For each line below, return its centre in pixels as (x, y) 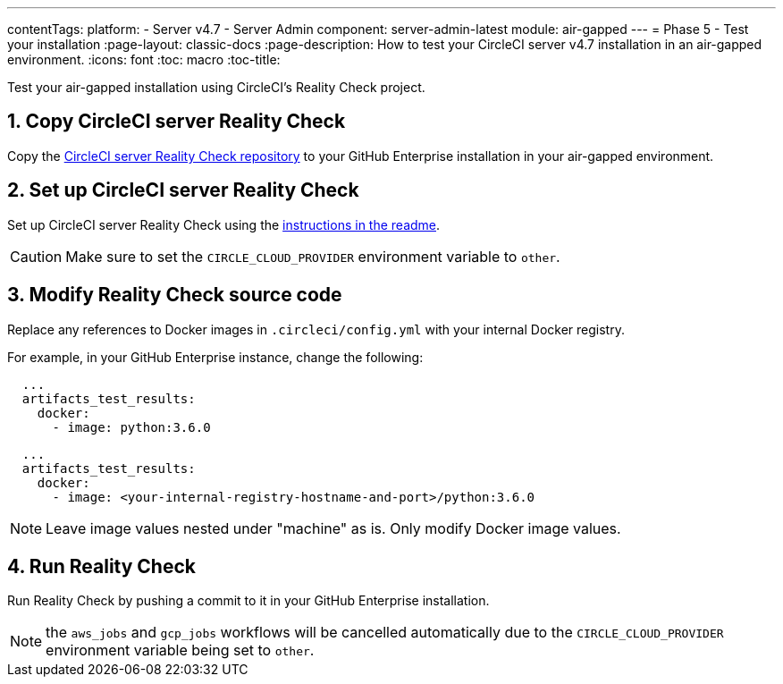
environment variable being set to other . (180, 650)
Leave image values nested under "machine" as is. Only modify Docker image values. (333, 528)
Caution (36, 256)
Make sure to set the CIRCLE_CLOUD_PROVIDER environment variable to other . (313, 256)
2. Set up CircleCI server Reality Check (183, 190)
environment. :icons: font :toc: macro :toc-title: (144, 59)
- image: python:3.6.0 (131, 427)
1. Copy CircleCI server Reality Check (177, 122)
